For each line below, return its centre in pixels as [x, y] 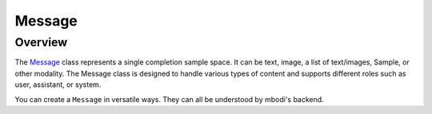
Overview [41, 42]
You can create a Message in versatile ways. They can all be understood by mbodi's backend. [169, 99]
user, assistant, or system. [58, 85]
